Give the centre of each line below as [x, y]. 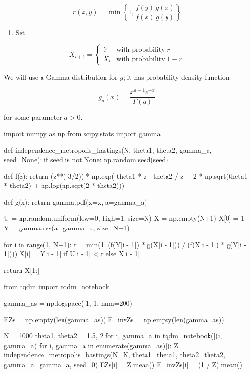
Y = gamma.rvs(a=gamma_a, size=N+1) [67, 228]
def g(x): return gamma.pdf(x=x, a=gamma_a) [75, 201]
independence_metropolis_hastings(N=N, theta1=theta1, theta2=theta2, [115, 355]
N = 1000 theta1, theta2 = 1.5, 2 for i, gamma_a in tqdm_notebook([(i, [113, 336]
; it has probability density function [176, 76]
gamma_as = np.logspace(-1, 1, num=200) [68, 303]
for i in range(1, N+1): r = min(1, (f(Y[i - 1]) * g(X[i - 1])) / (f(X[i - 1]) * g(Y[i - [125, 244]
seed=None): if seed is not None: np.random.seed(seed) [86, 159]
